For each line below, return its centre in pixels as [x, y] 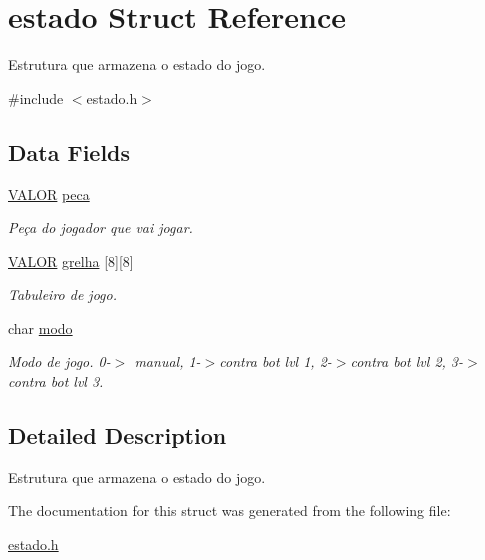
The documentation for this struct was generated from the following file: [229, 510]
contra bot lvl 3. [56, 381]
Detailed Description [117, 435]
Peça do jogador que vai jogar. [100, 227]
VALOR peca [49, 193]
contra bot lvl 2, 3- [407, 361]
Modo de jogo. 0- [59, 361]
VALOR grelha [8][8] [71, 260]
